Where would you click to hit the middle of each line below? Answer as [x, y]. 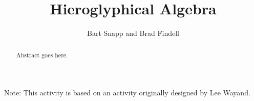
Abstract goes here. [42, 55]
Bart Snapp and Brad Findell [133, 33]
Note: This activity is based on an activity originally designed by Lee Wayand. [127, 93]
